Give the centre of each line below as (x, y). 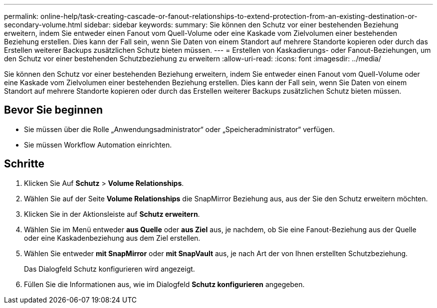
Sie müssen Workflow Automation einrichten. (98, 145)
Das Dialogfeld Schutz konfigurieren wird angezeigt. (109, 269)
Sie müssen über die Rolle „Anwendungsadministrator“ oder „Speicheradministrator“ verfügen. (179, 129)
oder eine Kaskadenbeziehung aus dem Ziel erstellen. (112, 238)
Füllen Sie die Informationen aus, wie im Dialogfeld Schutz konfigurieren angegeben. (164, 284)
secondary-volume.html (43, 25)
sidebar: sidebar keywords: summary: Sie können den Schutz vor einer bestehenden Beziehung (241, 25)
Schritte (24, 164)
